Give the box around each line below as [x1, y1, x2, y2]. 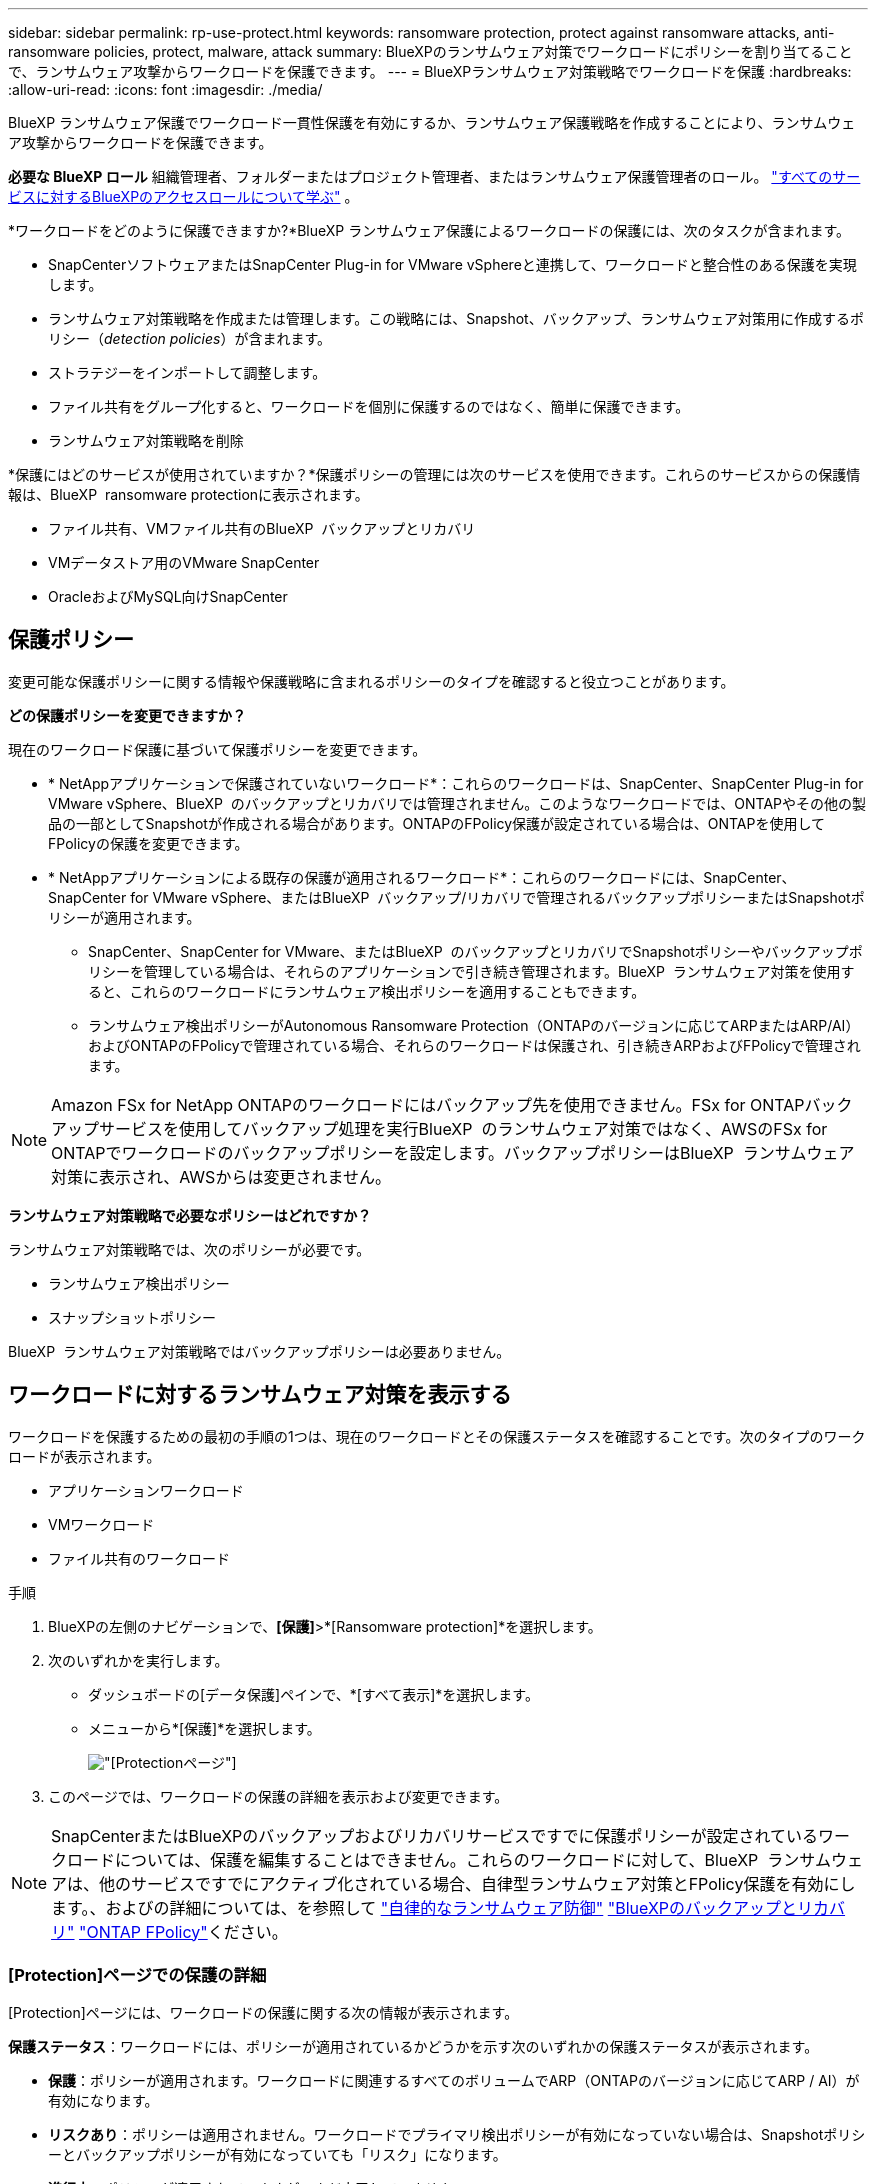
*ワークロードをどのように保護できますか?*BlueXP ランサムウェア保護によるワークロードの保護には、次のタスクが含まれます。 [8, 222, 851, 239]
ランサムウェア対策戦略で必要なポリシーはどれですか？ [8, 1206, 372, 1224]
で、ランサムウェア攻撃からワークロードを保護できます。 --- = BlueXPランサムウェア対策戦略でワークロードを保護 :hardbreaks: [8, 63, 852, 80]
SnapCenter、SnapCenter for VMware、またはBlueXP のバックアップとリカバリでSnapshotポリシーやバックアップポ [88, 942, 863, 960]
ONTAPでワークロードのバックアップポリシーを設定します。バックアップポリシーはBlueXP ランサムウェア [51, 1142, 855, 1163]
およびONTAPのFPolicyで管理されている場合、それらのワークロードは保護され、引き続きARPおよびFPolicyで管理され [88, 1036, 861, 1054]
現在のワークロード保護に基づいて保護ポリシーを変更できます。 [8, 740, 427, 758]
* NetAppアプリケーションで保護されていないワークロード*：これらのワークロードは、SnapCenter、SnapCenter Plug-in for [48, 774, 864, 792]
